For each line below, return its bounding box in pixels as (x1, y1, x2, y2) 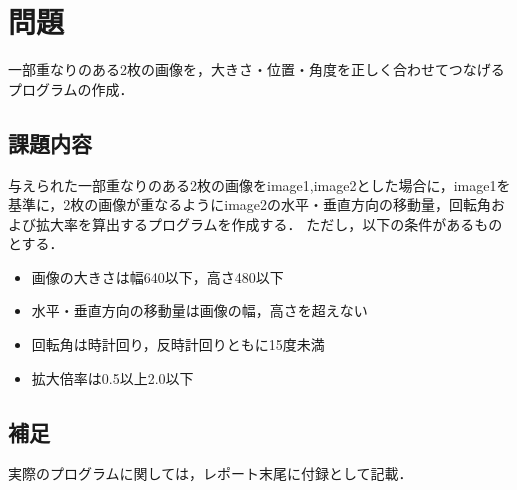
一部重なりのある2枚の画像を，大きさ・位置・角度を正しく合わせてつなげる (8, 59, 505, 80)
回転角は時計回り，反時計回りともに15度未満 (31, 334, 325, 355)
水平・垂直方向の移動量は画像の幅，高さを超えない (31, 300, 368, 321)
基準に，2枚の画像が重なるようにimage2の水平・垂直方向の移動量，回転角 (8, 194, 492, 215)
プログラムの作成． (8, 78, 134, 99)
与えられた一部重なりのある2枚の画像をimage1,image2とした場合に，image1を (8, 174, 511, 195)
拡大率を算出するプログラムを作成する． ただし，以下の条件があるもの (35, 213, 503, 234)
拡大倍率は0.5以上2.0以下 (31, 367, 194, 388)
